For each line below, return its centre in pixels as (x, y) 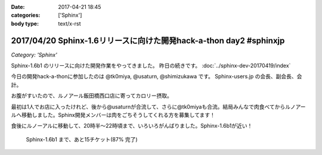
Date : (18, 7)
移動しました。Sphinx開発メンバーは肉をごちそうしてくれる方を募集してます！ (118, 115)
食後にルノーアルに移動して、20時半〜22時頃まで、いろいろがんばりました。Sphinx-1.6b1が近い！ (132, 126)
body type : (25, 23)
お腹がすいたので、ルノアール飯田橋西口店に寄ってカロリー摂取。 (92, 96)
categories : (26, 15)
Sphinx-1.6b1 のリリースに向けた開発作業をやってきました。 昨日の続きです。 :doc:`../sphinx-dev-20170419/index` (151, 66)
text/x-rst (69, 23)
